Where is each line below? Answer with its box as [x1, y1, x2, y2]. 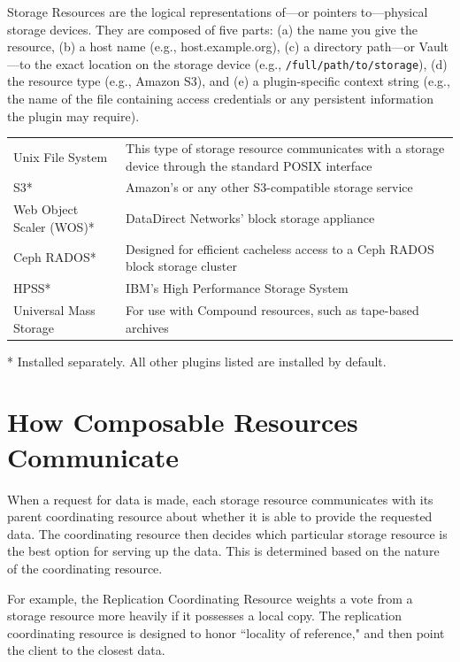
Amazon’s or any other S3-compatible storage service [126, 178, 413, 196]
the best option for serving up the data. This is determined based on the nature [7, 542, 440, 560]
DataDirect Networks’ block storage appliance [126, 209, 375, 227]
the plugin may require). [7, 106, 140, 125]
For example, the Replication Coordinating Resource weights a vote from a [7, 589, 413, 607]
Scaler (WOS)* [13, 217, 95, 235]
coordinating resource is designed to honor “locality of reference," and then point [7, 623, 445, 642]
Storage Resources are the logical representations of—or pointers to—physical [7, 3, 428, 20]
